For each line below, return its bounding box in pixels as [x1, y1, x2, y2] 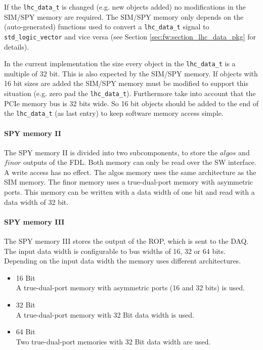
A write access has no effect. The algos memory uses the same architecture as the [4, 166, 256, 177]
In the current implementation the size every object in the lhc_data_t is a [4, 58, 236, 69]
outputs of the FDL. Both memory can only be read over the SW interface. [23, 157, 256, 167]
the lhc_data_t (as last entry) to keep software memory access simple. [4, 108, 224, 118]
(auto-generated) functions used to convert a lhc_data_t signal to [4, 21, 209, 32]
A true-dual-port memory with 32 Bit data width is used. [16, 309, 194, 320]
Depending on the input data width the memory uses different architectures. [4, 255, 241, 266]
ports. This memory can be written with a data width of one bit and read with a [4, 187, 255, 197]
